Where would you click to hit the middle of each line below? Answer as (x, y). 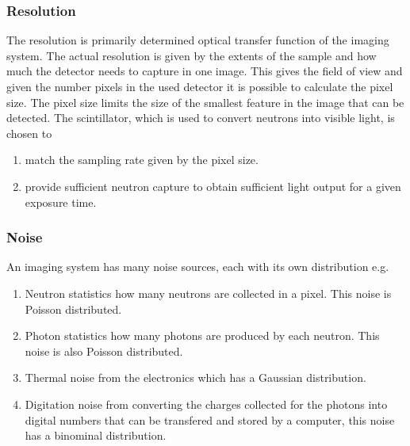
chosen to (29, 133)
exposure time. (61, 202)
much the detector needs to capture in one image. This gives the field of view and (205, 71)
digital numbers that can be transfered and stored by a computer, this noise (210, 419)
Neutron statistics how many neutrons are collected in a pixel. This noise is (208, 293)
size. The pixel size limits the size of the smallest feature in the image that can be (205, 102)
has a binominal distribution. (96, 435)
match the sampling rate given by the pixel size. (142, 160)
